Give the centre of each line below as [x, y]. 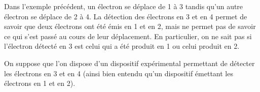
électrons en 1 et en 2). [40, 83]
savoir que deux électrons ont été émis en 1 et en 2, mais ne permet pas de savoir [130, 26]
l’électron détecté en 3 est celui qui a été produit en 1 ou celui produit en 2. [122, 46]
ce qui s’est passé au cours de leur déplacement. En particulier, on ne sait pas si [128, 36]
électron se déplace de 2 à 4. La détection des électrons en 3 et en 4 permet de [126, 16]
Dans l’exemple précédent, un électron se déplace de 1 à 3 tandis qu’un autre [124, 6]
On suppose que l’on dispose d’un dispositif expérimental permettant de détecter [129, 63]
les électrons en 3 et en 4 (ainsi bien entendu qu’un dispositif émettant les [119, 73]
